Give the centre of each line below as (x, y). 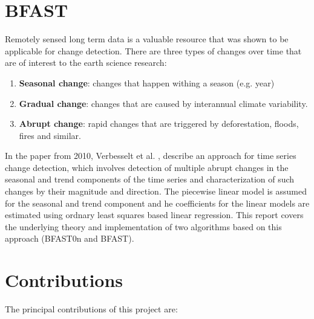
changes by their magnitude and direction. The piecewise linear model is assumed (156, 191)
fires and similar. (50, 135)
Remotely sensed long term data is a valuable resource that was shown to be (147, 39)
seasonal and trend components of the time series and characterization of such (150, 179)
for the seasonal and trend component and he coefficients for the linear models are (157, 203)
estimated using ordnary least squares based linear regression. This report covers (154, 215)
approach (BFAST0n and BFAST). (70, 238)
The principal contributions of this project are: (91, 309)
